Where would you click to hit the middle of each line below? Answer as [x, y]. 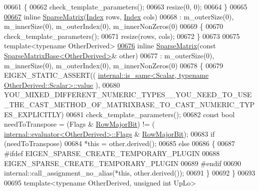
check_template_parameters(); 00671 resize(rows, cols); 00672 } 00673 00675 [122, 36]
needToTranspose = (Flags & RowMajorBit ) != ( [80, 124]
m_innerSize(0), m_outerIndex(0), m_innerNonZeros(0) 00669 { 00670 [114, 26]
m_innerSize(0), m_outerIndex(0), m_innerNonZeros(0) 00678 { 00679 [114, 65]
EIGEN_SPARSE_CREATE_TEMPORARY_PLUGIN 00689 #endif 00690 [123, 163]
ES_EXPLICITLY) [34, 114]
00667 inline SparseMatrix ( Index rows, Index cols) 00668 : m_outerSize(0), [119, 16]
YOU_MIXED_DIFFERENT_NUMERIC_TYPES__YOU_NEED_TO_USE [128, 95]
